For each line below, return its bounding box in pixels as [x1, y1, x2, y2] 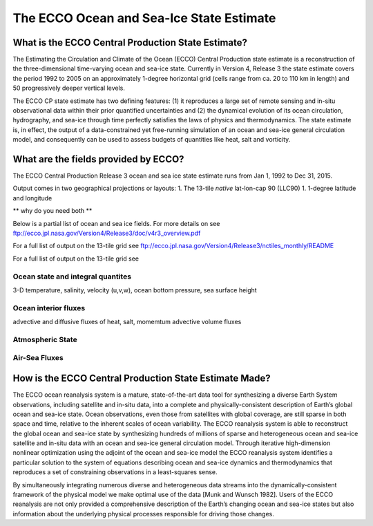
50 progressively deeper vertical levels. [12, 84, 126, 93]
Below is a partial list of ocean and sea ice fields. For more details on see [12, 219, 220, 227]
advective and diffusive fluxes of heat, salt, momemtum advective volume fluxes [12, 318, 242, 326]
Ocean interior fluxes [12, 303, 86, 312]
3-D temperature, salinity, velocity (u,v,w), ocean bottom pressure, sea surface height [12, 285, 257, 294]
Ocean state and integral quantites [12, 272, 131, 281]
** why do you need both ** [12, 207, 93, 215]
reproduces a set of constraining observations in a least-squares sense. [12, 468, 218, 476]
